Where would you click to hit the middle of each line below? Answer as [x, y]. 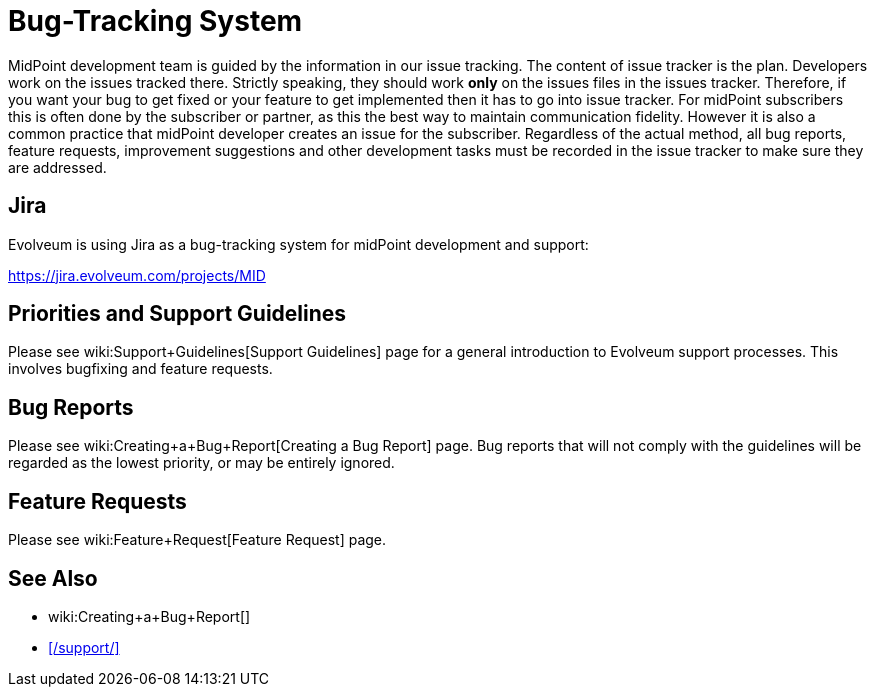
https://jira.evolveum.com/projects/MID [137, 275]
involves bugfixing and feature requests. [140, 369]
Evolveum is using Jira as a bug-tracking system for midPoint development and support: [298, 244]
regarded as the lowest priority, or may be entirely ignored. [201, 463]
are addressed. [57, 167]
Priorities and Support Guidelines [177, 314]
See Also [53, 578]
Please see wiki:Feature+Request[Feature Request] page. [197, 540]
